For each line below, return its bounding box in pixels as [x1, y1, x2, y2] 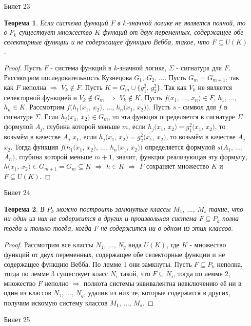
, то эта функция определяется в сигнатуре [108, 111, 235, 121]
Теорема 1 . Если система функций [4, 17, 108, 27]
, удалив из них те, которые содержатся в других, [83, 287, 231, 298]
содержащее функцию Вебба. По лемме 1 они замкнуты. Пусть [4, 259, 192, 269]
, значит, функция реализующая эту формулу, [112, 151, 248, 161]
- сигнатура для [176, 62, 222, 72]
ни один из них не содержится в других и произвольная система [4, 213, 197, 223]
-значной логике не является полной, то [126, 17, 246, 27]
